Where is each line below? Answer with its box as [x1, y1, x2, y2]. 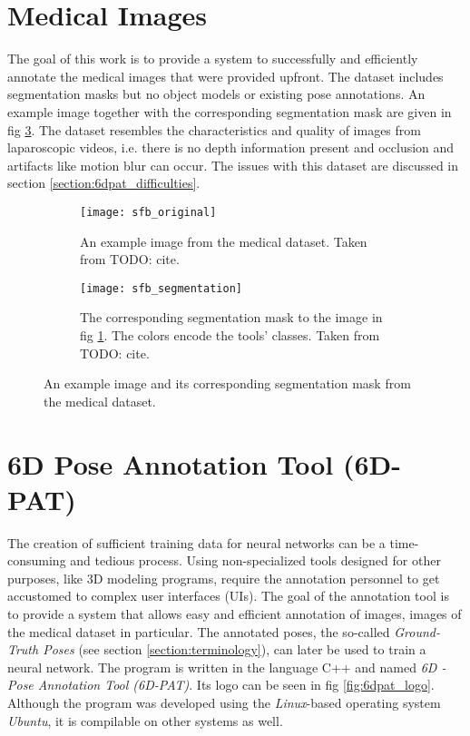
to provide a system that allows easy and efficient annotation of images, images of [7, 604, 462, 623]
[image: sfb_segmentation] [80, 281, 242, 295]
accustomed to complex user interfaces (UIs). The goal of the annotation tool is [7, 586, 449, 605]
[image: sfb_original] [80, 205, 217, 219]
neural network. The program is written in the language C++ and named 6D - [7, 657, 446, 676]
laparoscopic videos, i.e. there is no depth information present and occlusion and [7, 138, 455, 157]
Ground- [394, 622, 440, 641]
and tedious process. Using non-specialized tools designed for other [70, 551, 441, 570]
